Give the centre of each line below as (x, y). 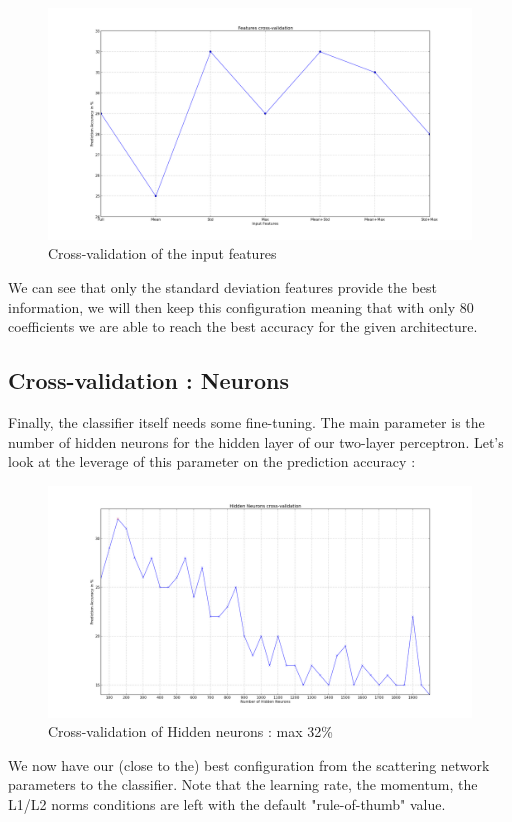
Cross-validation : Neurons (149, 380)
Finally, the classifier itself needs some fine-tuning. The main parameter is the (246, 422)
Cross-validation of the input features (162, 253)
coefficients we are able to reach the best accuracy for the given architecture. (243, 326)
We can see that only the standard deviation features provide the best (222, 287)
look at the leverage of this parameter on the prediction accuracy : (212, 461)
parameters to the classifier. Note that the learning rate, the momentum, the (243, 784)
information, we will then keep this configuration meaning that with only (232, 306)
